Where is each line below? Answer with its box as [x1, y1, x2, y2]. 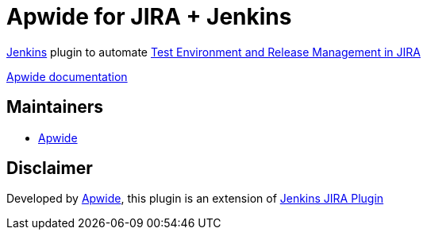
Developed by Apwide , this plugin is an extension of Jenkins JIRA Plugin [6, 192, 384, 206]
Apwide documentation [6, 69, 128, 83]
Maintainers [6, 97, 104, 118]
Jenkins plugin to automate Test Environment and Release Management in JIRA [6, 44, 421, 59]
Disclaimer [6, 158, 93, 179]
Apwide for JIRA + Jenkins [6, 3, 292, 30]
